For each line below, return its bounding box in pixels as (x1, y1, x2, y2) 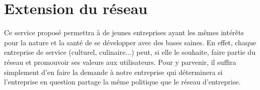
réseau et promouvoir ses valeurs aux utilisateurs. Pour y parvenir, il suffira (4, 56, 236, 67)
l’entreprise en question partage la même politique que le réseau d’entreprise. (4, 76, 241, 87)
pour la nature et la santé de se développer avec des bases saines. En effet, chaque (4, 37, 256, 47)
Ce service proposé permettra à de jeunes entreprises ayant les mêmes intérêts (4, 27, 244, 38)
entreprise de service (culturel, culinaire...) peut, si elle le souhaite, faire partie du (4, 47, 255, 57)
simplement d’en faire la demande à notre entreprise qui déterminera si (4, 66, 223, 77)
